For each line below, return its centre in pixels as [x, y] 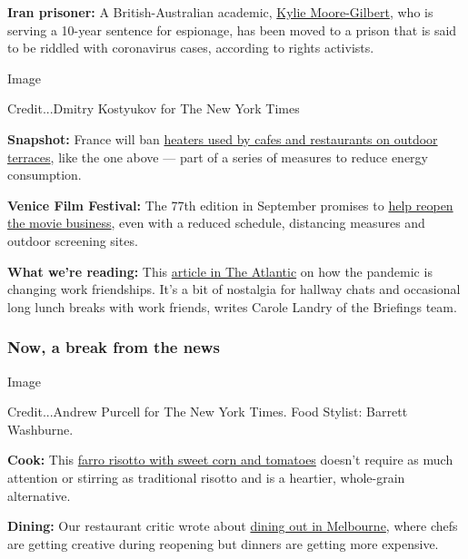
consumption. [45, 175]
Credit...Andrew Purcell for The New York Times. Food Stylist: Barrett [208, 412]
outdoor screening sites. [73, 240]
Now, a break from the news [114, 347]
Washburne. [40, 429]
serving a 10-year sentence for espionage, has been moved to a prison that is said [232, 29]
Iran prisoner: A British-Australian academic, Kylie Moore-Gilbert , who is [220, 12]
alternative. [39, 495]
